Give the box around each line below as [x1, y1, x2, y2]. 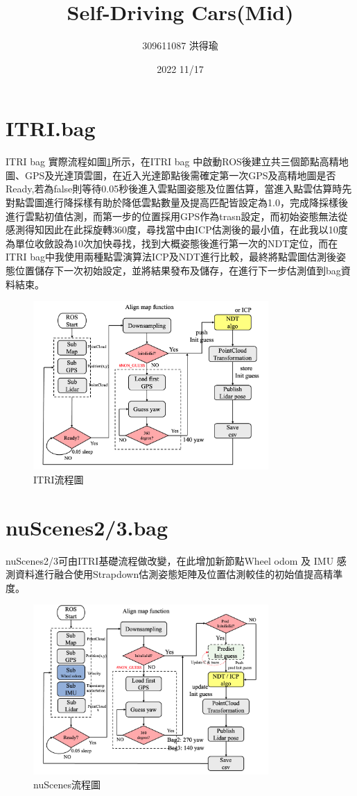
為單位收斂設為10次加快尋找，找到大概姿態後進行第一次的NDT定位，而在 [6, 235, 338, 250]
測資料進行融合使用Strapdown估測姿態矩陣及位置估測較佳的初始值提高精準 [6, 567, 343, 581]
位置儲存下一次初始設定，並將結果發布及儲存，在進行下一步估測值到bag [15, 263, 341, 277]
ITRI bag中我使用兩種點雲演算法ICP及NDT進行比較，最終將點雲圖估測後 [6, 249, 336, 264]
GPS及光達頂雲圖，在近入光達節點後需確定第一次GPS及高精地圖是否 [24, 167, 336, 182]
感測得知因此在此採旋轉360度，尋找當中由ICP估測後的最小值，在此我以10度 [6, 222, 348, 237]
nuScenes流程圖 [33, 777, 101, 791]
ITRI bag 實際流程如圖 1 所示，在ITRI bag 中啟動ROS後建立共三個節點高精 [6, 154, 339, 169]
